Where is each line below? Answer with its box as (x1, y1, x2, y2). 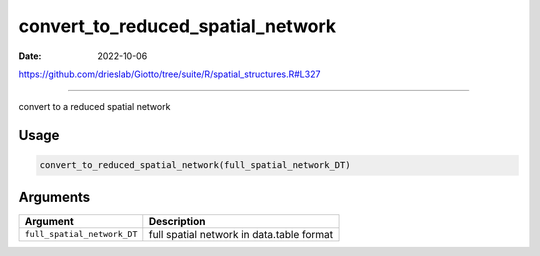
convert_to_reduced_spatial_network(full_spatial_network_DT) (39, 160, 351, 171)
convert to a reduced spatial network (18, 101, 171, 113)
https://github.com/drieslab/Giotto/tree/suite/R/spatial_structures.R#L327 (18, 68, 321, 80)
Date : (18, 50, 42, 62)
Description (148, 214, 206, 228)
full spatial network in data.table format (148, 227, 334, 241)
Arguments (18, 188, 91, 205)
